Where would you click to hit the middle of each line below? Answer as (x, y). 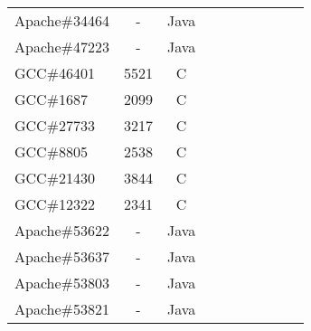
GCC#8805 (51, 151)
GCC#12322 (55, 204)
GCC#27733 (55, 125)
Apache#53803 (62, 283)
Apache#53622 (62, 230)
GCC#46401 (55, 73)
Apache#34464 (62, 20)
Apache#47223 (62, 47)
